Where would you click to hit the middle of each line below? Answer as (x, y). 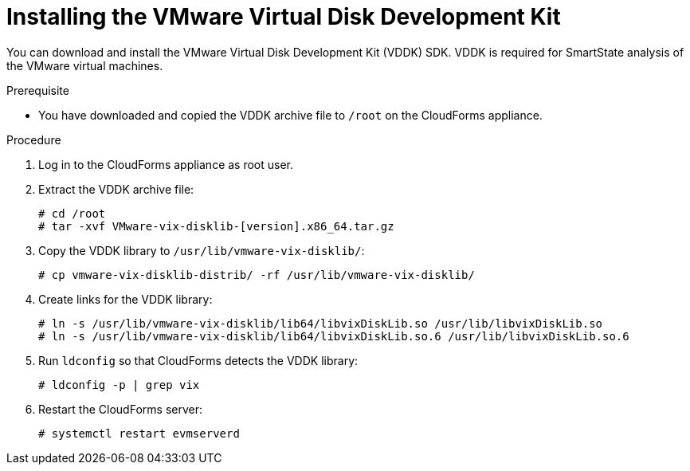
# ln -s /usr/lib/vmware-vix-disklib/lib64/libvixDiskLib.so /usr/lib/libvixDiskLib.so (321, 323)
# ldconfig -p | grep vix (119, 385)
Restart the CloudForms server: (120, 409)
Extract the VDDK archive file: (116, 189)
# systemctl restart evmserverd (139, 433)
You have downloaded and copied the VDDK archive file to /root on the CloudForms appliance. (290, 115)
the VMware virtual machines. (85, 65)
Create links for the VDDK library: (125, 299)
